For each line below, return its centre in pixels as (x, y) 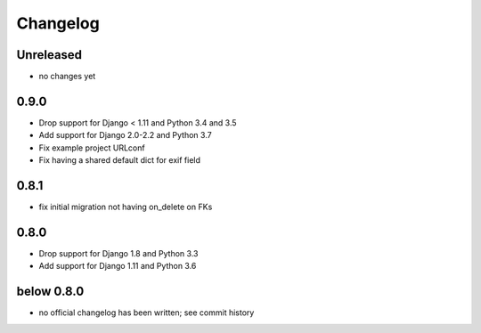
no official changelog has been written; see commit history (147, 313)
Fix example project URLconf (92, 148)
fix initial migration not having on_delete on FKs (126, 207)
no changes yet (67, 77)
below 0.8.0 (50, 292)
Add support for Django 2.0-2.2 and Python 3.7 (126, 135)
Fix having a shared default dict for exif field (119, 160)
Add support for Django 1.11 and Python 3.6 (118, 266)
